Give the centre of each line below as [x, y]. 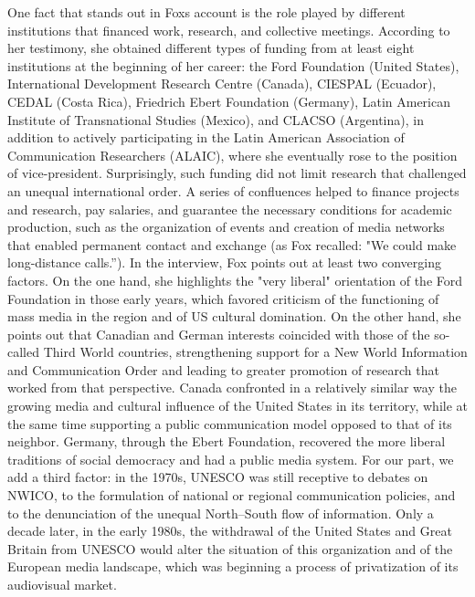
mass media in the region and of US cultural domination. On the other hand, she [234, 316]
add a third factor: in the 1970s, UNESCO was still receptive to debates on [218, 477]
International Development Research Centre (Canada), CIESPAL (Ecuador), [222, 84]
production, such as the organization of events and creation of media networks [226, 227]
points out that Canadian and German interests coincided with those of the [219, 334]
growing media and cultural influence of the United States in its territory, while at [237, 406]
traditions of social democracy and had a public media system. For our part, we [231, 459]
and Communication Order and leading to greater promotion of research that [223, 369]
